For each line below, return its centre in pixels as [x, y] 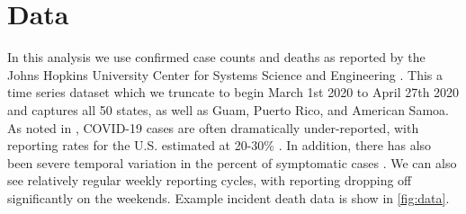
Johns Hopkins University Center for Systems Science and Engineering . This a [225, 74]
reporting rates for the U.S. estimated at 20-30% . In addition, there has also [220, 145]
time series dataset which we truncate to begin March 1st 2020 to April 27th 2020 [233, 92]
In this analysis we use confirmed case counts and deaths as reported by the [216, 57]
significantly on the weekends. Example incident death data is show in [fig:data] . [229, 197]
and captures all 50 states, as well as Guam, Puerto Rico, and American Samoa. [228, 109]
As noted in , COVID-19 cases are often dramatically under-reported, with [213, 127]
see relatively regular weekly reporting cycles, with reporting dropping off [210, 180]
